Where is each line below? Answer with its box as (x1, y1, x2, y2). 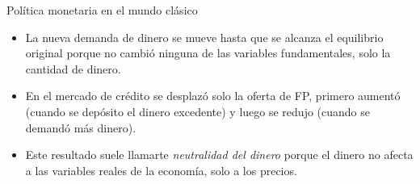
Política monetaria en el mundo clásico (6, 2, 198, 18)
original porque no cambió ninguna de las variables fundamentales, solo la (25, 44, 391, 61)
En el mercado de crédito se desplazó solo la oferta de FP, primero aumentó (25, 87, 401, 104)
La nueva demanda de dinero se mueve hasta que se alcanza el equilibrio (25, 28, 384, 45)
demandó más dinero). (25, 119, 136, 136)
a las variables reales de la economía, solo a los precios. (25, 161, 297, 178)
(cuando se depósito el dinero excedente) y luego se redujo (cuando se (25, 102, 370, 119)
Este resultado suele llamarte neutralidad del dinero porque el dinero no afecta (25, 146, 414, 163)
